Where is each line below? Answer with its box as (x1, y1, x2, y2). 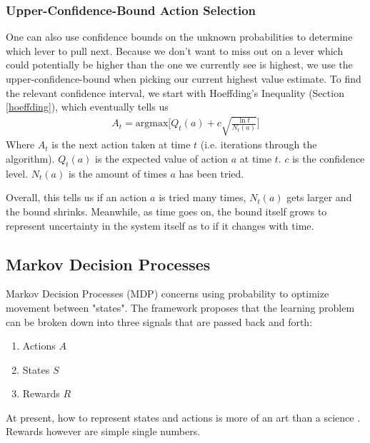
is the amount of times (68, 166, 167, 180)
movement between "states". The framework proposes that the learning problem (6, 300, 355, 315)
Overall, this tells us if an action (6, 190, 147, 205)
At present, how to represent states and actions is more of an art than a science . (6, 409, 361, 424)
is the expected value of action (95, 151, 229, 166)
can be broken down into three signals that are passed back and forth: (6, 314, 313, 329)
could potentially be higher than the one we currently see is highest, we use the (6, 57, 353, 72)
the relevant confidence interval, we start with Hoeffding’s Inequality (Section (6, 85, 344, 100)
